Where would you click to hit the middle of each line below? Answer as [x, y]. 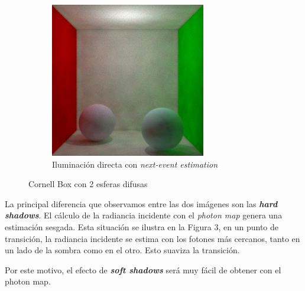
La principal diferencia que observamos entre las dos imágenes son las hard [141, 203]
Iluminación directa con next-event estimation [135, 164]
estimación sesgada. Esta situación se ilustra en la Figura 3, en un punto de [142, 226]
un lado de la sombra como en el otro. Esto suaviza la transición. [122, 250]
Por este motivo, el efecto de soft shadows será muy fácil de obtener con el [143, 269]
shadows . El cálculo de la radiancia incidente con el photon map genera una [144, 215]
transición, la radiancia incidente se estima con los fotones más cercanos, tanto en [152, 238]
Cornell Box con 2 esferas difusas [88, 184]
